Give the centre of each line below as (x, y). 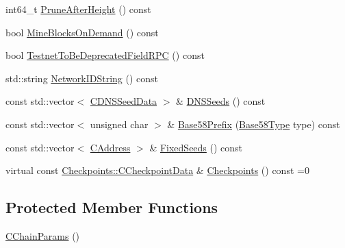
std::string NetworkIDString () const (82, 78)
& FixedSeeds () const (196, 147)
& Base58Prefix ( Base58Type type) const (254, 124)
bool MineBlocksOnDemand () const (82, 32)
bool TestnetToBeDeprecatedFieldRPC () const (105, 55)
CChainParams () (43, 235)
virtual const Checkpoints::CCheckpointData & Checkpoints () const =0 (157, 170)
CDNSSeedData (124, 101)
